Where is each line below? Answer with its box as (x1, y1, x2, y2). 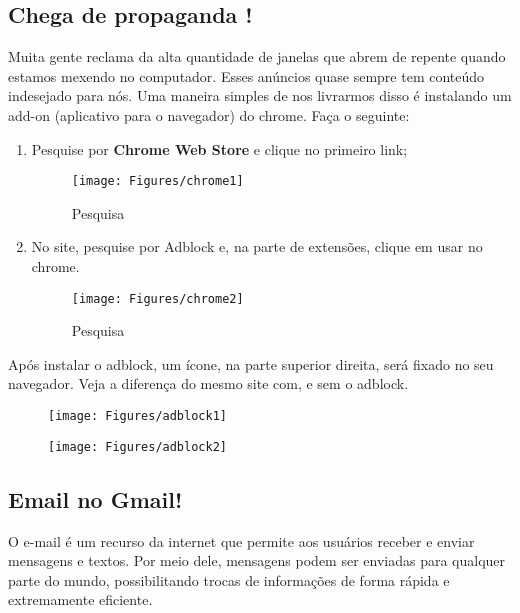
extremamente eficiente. (8, 589, 153, 610)
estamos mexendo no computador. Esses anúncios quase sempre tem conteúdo (8, 65, 485, 86)
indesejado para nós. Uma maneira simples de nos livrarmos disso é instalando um (8, 85, 512, 106)
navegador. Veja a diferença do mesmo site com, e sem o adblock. (8, 373, 409, 394)
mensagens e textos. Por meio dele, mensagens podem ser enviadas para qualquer (8, 550, 506, 571)
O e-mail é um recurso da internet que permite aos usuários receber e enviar (8, 530, 475, 551)
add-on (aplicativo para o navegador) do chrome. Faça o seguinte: (8, 104, 410, 125)
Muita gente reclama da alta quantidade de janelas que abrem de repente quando (8, 46, 506, 67)
